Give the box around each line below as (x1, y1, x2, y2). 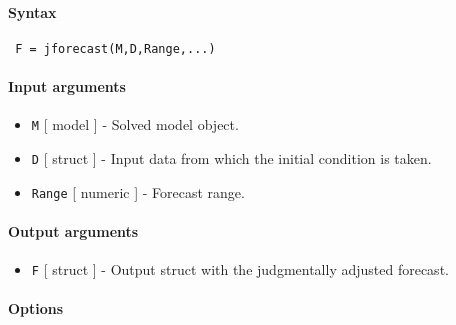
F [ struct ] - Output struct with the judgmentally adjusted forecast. (31, 259, 449, 280)
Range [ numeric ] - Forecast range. (31, 181, 245, 202)
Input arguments (8, 76, 126, 97)
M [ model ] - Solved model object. (31, 114, 239, 135)
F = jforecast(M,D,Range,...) (15, 41, 216, 56)
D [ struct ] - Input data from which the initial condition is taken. (31, 147, 432, 168)
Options (8, 298, 64, 319)
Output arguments (8, 220, 139, 241)
